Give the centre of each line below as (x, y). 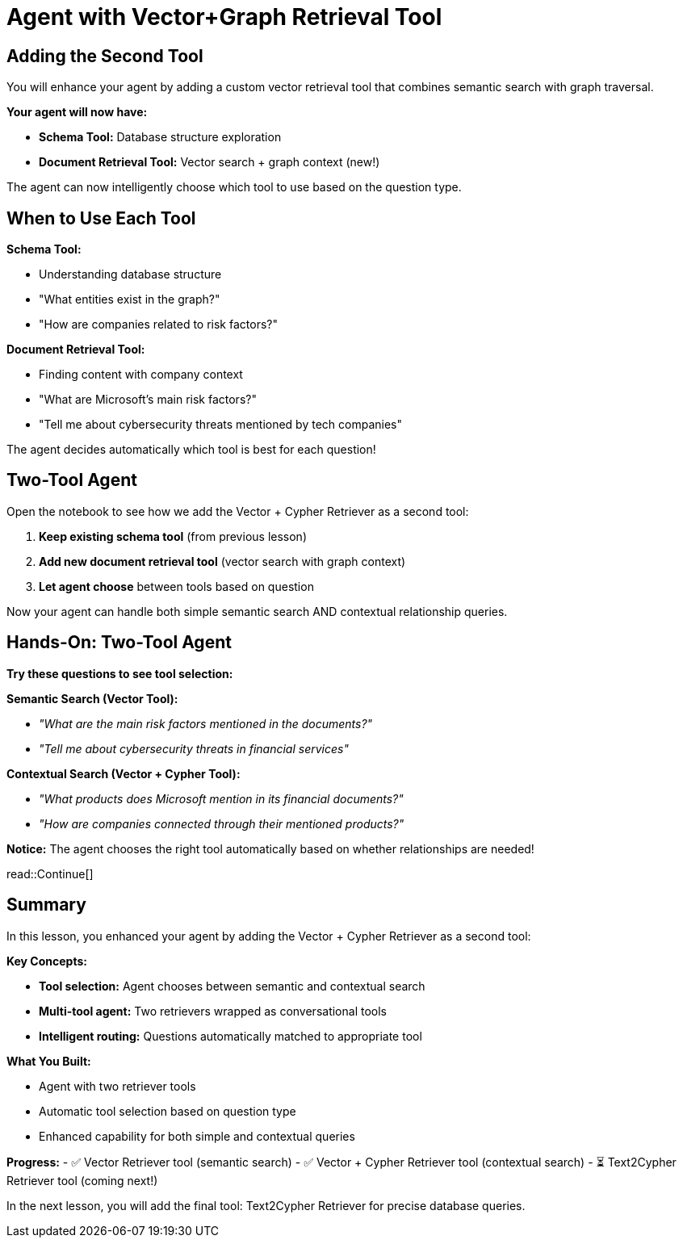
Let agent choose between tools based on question (176, 586)
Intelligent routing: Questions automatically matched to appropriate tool (230, 1036)
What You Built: (49, 1061)
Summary (46, 905)
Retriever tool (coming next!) (82, 1180)
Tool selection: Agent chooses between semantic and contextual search (232, 986)
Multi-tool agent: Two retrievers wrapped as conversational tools (213, 1011)
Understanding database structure (130, 274)
